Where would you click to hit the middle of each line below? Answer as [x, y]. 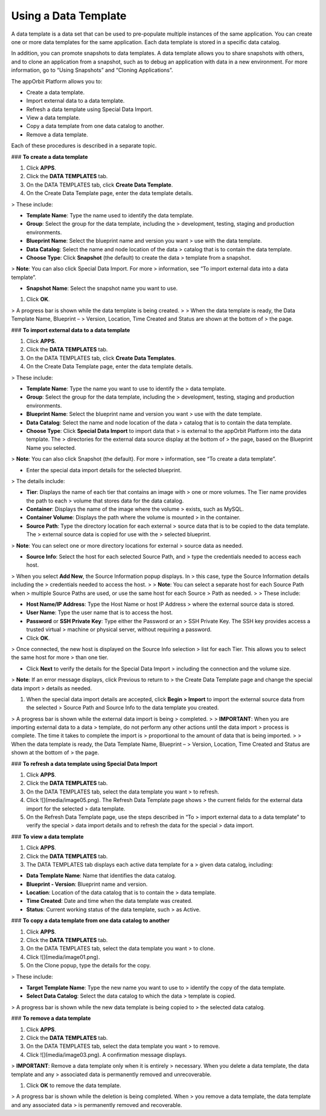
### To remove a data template [51, 1018]
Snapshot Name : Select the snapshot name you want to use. [102, 288]
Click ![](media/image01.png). [63, 957]
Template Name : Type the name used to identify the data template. [110, 215]
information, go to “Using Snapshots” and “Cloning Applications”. [92, 70]
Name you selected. [51, 447]
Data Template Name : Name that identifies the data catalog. [101, 876]
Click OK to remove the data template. [74, 1085]
